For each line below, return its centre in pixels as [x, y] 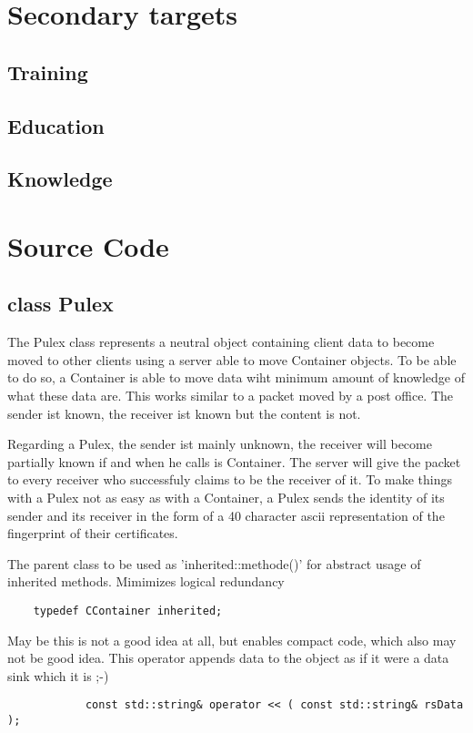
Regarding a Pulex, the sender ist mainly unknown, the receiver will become [220, 444]
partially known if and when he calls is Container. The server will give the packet [234, 461]
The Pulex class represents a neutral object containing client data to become [221, 342]
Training [48, 71]
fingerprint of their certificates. [93, 533]
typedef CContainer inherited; [128, 611]
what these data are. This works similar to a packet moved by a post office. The [231, 396]
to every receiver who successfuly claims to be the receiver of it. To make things [230, 479]
